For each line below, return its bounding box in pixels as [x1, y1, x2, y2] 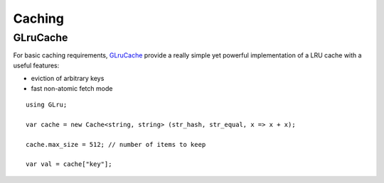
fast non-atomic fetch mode [31, 84, 113, 92]
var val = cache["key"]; [26, 160, 112, 168]
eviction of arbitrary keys [31, 74, 105, 83]
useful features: [13, 61, 60, 70]
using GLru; [26, 100, 68, 109]
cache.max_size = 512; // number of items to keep [26, 140, 206, 148]
